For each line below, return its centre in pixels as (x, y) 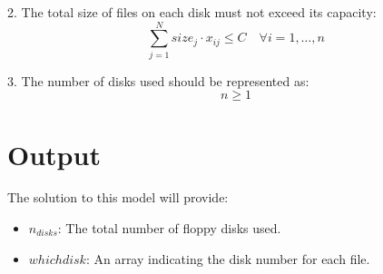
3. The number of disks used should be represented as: (158, 80)
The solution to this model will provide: (118, 197)
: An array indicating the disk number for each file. (228, 258)
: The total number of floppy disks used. (169, 228)
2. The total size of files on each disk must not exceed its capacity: (192, 12)
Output (54, 154)
